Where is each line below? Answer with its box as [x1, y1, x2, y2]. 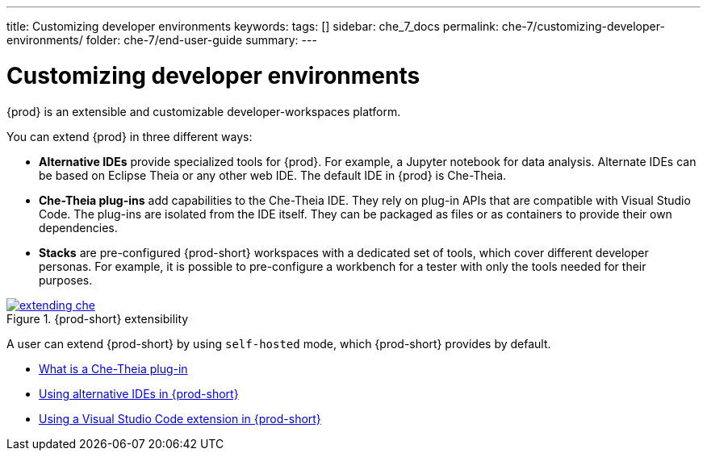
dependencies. [39, 220, 118, 235]
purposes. [39, 272, 93, 287]
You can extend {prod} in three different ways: [6, 129, 253, 143]
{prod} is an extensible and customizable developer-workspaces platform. [6, 104, 401, 118]
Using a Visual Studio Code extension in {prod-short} [39, 411, 321, 426]
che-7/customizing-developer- [501, 19, 665, 33]
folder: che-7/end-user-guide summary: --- [86, 33, 317, 47]
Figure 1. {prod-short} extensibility [6, 311, 189, 326]
